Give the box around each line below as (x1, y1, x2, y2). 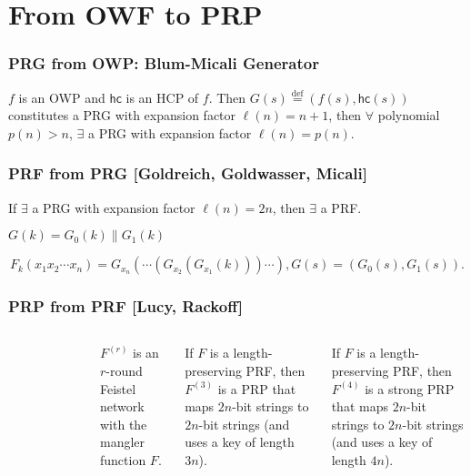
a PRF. (320, 197, 362, 217)
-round (105, 361, 143, 380)
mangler (100, 432, 145, 451)
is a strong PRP (365, 379, 455, 398)
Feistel (100, 379, 136, 398)
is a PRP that (217, 379, 296, 398)
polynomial (377, 106, 440, 125)
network (100, 397, 145, 416)
